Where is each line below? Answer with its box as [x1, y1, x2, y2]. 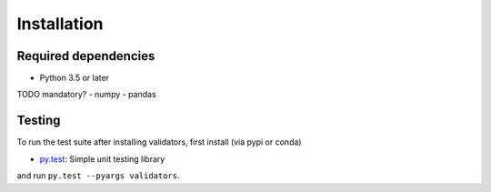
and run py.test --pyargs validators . [16, 170, 181, 181]
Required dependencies [16, 48, 155, 64]
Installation [16, 14, 104, 34]
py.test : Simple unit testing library [39, 153, 165, 164]
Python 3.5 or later [39, 73, 109, 84]
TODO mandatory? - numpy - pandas [16, 89, 156, 100]
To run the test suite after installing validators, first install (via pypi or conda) [16, 136, 302, 147]
